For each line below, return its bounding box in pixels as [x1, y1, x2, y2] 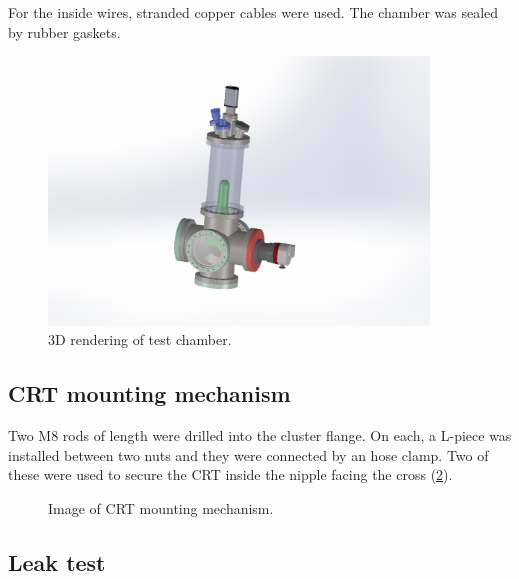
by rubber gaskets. [8, 21, 121, 42]
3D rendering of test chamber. [48, 329, 232, 350]
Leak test [8, 546, 106, 577]
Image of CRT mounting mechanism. [48, 497, 274, 518]
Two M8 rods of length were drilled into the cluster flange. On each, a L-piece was [8, 425, 512, 445]
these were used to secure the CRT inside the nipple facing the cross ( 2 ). [8, 464, 453, 485]
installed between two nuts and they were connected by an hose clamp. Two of [8, 444, 489, 465]
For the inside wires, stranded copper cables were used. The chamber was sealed [8, 2, 499, 22]
